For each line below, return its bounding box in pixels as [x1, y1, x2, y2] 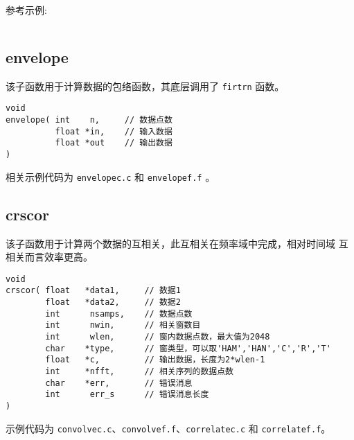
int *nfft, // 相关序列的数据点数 [45, 367, 233, 377]
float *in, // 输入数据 [55, 126, 172, 137]
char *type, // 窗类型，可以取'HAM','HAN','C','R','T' [45, 343, 331, 353]
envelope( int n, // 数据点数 [6, 115, 172, 125]
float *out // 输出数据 [55, 138, 172, 148]
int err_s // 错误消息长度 [45, 389, 209, 400]
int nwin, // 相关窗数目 [45, 320, 201, 331]
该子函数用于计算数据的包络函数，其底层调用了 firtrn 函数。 [6, 78, 285, 93]
